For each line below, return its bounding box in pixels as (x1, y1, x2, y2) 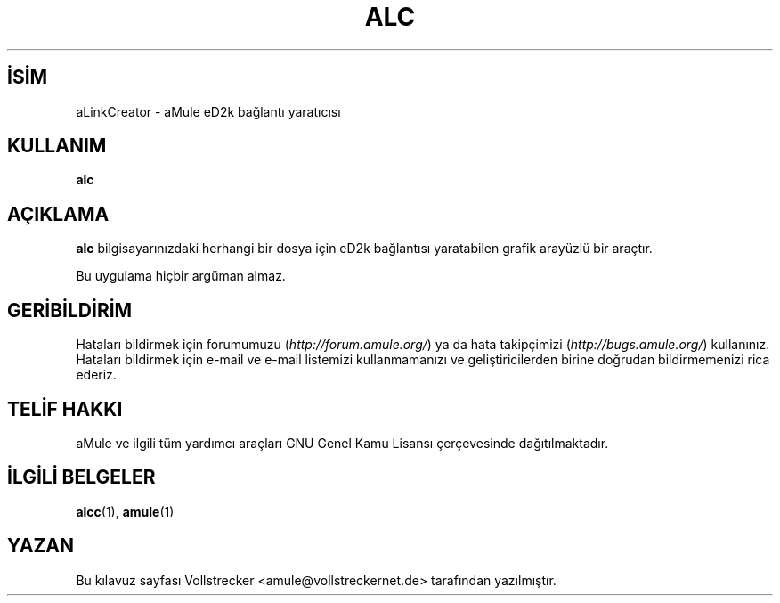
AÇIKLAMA (7, 202, 110, 225)
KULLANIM (7, 134, 107, 158)
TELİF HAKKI (7, 397, 123, 420)
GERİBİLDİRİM (7, 298, 133, 322)
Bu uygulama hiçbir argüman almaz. (76, 268, 286, 284)
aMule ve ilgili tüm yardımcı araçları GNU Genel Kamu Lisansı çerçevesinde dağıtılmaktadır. (76, 435, 609, 451)
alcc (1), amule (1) (76, 503, 175, 519)
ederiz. (76, 367, 117, 383)
